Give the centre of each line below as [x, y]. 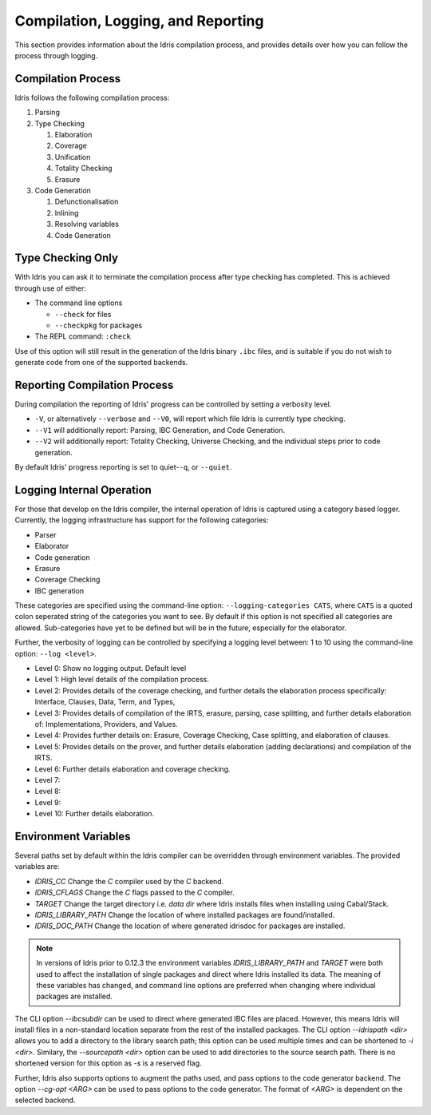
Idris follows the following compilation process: [92, 97]
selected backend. [45, 1100]
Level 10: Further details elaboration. [95, 814]
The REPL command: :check [83, 336]
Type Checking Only [67, 258]
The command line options [79, 303]
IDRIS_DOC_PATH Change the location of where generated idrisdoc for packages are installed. [190, 926]
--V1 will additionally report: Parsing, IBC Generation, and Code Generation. [160, 430]
